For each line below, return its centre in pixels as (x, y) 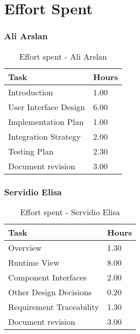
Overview (25, 247)
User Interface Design (47, 107)
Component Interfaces (48, 277)
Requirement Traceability (54, 306)
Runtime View (34, 262)
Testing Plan (31, 151)
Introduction (31, 92)
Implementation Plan (46, 121)
